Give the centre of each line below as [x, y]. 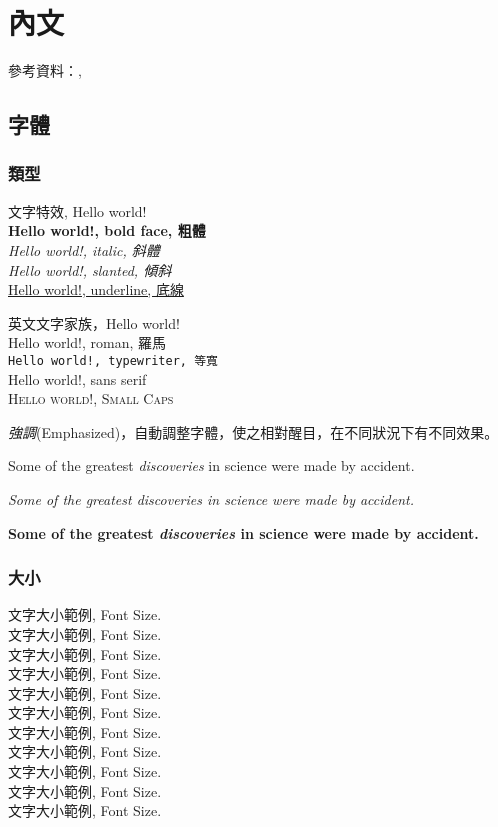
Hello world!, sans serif [77, 378]
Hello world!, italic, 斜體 [84, 249]
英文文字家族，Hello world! [94, 322]
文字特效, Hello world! [77, 210]
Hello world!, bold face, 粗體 [107, 230]
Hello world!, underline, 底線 [96, 289]
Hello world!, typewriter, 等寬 [113, 360]
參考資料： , [45, 70]
